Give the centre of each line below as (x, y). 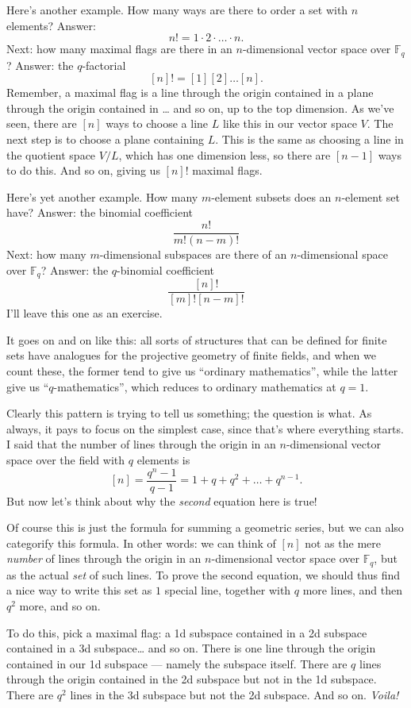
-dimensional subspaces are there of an (193, 254)
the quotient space (51, 154)
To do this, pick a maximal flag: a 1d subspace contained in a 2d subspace (187, 632)
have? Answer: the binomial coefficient (100, 212)
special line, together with (228, 590)
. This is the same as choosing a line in (309, 139)
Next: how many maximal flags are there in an (119, 49)
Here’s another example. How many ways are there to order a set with (177, 10)
